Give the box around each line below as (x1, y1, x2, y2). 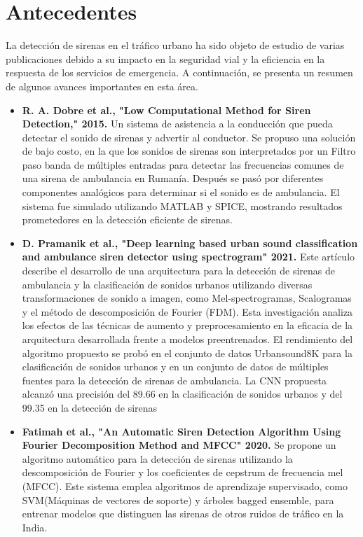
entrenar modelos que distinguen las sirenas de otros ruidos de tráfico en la (22, 506, 344, 521)
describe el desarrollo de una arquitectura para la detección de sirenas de (22, 263, 336, 278)
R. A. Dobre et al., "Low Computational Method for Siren (22, 102, 311, 117)
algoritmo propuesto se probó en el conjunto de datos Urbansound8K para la (22, 345, 352, 360)
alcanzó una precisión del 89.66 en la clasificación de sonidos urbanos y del (22, 386, 343, 401)
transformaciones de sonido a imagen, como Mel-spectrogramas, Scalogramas (22, 291, 352, 305)
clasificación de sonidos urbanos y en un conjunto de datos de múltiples (22, 359, 329, 374)
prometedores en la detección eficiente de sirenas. (22, 212, 233, 227)
